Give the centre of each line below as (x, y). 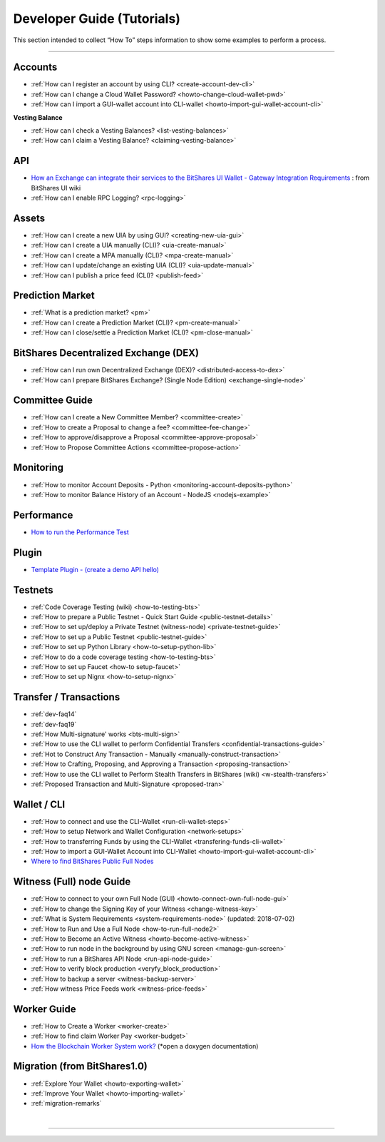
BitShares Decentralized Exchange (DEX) (106, 353)
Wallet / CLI (39, 804)
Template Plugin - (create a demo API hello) (95, 569)
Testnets (33, 590)
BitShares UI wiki (56, 188)
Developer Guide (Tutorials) (97, 19)
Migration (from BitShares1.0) (80, 1066)
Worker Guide (45, 1009)
